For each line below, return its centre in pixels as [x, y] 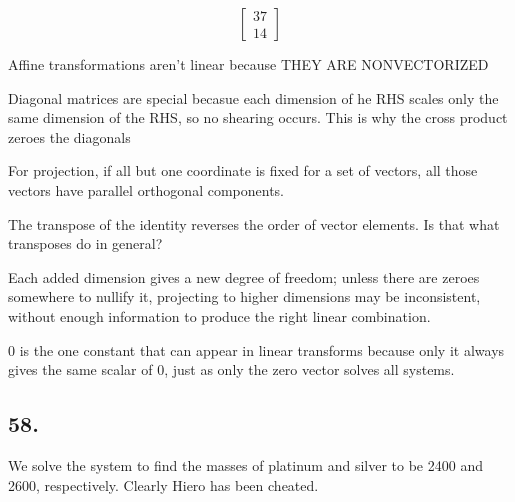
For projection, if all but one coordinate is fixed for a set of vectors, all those [243, 170]
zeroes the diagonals [69, 136]
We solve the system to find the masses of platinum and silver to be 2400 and [245, 464]
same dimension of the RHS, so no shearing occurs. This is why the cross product [258, 117]
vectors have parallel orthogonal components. [146, 189]
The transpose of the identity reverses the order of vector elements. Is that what [254, 223]
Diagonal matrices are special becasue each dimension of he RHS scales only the [253, 97]
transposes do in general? [85, 243]
